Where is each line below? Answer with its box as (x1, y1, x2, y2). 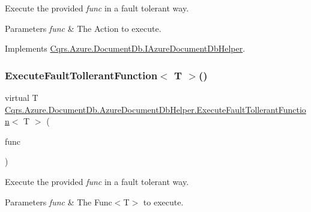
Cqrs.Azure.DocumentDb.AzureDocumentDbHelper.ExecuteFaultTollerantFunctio (5, 103, 306, 115)
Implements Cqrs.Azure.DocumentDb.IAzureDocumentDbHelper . (5, 42, 246, 55)
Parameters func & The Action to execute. (5, 22, 162, 34)
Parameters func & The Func (5, 195, 112, 208)
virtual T (5, 91, 38, 103)
